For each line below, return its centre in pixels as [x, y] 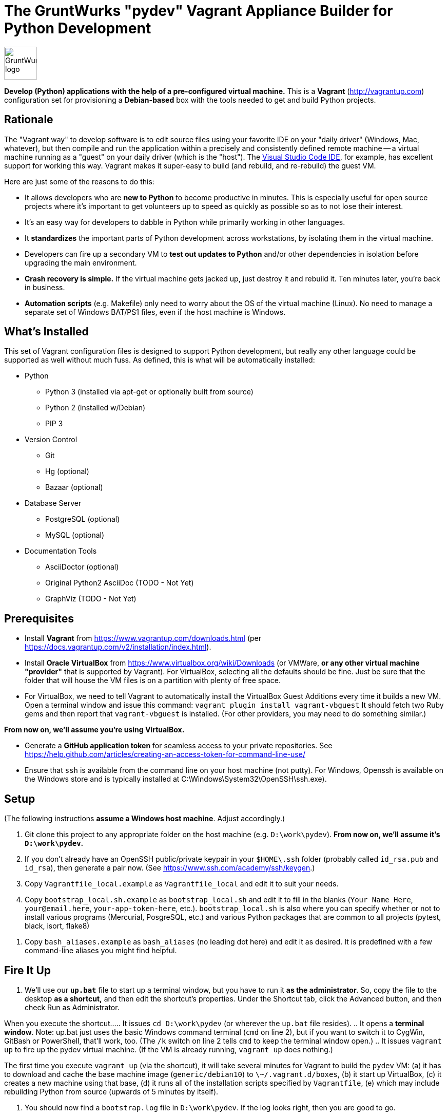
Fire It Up [28, 970]
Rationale [29, 120]
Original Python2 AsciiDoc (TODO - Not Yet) [120, 583]
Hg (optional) [67, 471]
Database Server [53, 503]
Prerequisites [39, 618]
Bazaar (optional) [74, 487]
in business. [45, 287]
